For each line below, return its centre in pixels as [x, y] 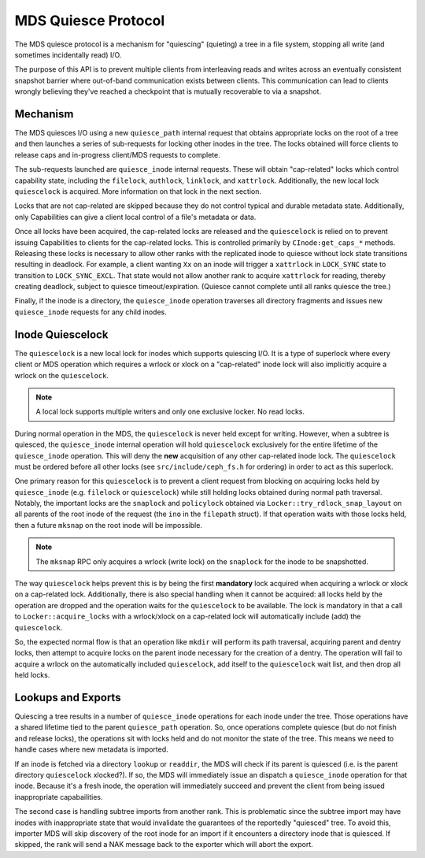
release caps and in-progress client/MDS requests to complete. [117, 154]
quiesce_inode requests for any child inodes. [91, 312]
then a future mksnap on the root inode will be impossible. [108, 525]
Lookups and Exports [68, 697]
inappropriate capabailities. [59, 797]
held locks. [32, 675]
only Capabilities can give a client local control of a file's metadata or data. [135, 217]
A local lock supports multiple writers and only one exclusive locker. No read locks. [170, 412]
